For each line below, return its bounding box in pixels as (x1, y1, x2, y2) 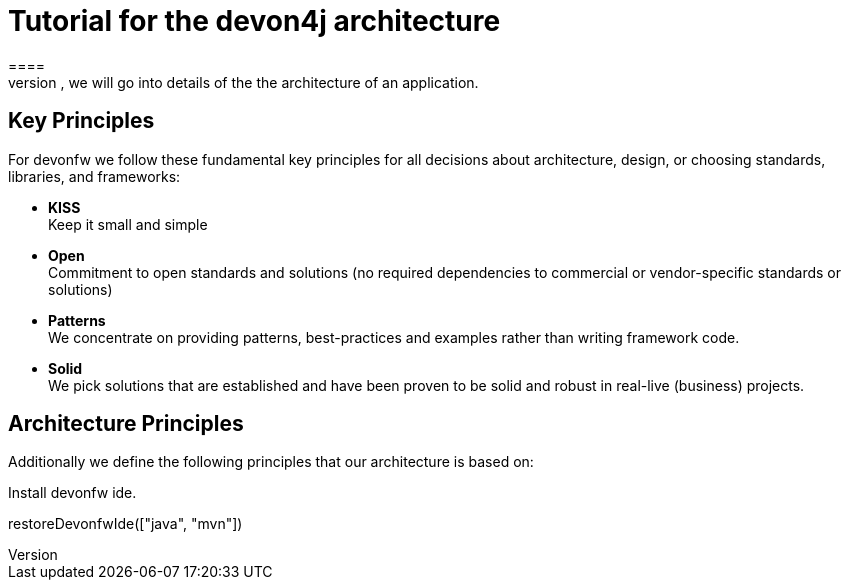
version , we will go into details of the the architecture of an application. (8, 73, 479, 91)
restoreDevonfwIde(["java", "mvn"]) (8, 515, 243, 533)
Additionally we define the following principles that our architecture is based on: (8, 453, 534, 471)
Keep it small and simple (48, 215, 208, 233)
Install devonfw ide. (8, 484, 137, 502)
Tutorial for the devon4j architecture (8, 4, 501, 38)
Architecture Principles (8, 411, 244, 437)
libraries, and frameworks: (8, 167, 181, 185)
